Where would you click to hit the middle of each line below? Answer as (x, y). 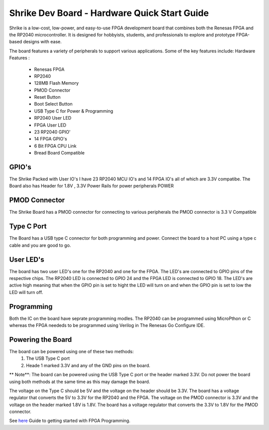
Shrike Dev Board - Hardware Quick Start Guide (109, 13)
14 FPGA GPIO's (51, 139)
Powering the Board (41, 340)
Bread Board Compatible (59, 153)
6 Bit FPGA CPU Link (55, 146)
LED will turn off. (26, 292)
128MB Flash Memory (57, 83)
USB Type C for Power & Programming (74, 111)
